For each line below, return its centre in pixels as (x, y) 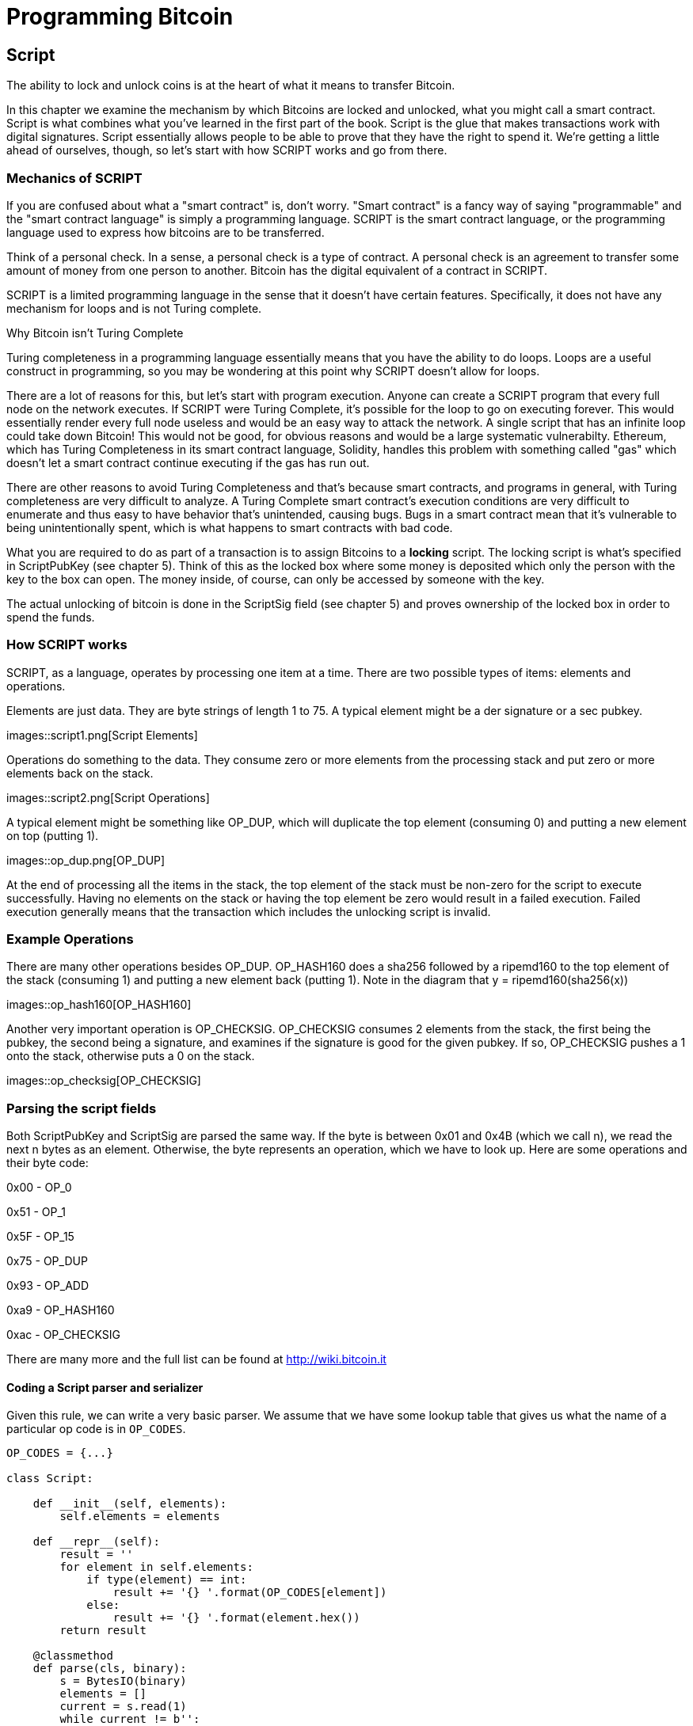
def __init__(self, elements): (130, 1504)
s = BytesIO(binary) (123, 1681)
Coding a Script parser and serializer (105, 1387)
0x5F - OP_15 (40, 1237)
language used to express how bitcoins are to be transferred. (166, 232)
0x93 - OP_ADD (48, 1286)
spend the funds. (51, 617)
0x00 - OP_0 (39, 1188)
